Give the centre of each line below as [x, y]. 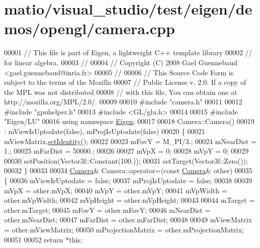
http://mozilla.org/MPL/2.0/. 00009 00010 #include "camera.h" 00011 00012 [123, 102]
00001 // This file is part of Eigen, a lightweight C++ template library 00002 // [128, 52]
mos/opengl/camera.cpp [90, 28]
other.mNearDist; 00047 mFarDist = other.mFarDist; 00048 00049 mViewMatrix [128, 220]
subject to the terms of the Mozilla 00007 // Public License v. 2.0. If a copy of [125, 82]
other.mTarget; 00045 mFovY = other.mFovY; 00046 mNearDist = [107, 210]
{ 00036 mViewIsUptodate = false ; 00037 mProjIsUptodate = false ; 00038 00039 [128, 180]
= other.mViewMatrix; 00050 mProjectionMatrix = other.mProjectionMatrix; [124, 229]
